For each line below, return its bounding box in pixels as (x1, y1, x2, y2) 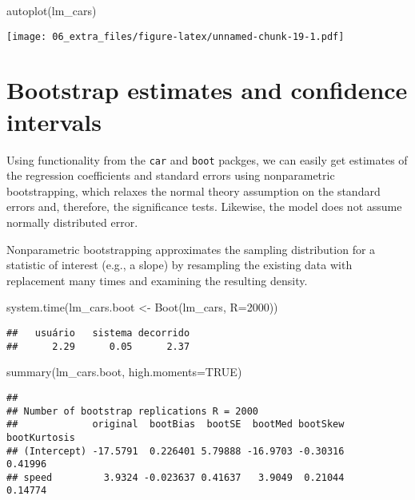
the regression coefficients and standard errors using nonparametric (6, 167, 335, 184)
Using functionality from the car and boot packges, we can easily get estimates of (6, 151, 408, 168)
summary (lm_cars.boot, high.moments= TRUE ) (6, 363, 242, 380)
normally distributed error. (6, 214, 138, 230)
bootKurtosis (6, 431, 75, 443)
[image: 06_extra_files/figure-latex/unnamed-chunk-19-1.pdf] (6, 30, 345, 42)
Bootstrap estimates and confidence (6, 73, 408, 106)
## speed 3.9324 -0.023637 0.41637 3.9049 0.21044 (6, 471, 345, 483)
